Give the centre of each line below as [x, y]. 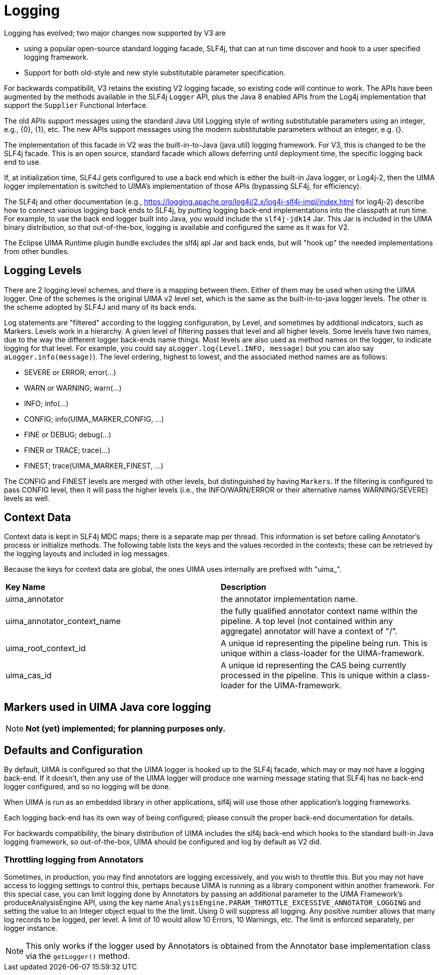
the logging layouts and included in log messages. [87, 554]
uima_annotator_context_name [63, 621]
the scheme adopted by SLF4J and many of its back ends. [100, 307]
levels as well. [27, 498]
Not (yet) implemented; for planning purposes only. [126, 729]
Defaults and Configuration [74, 750]
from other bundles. [37, 251]
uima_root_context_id [46, 648]
